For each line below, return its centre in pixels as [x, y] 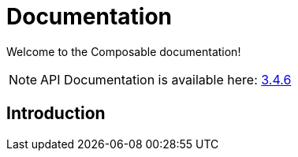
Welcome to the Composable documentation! [124, 51]
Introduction [56, 114]
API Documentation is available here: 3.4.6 [166, 79]
